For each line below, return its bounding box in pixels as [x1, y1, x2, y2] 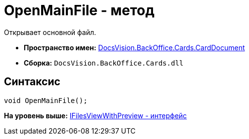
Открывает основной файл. [4, 28, 97, 36]
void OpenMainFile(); [4, 96, 88, 104]
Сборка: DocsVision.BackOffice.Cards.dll [24, 58, 184, 67]
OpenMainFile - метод [4, 2, 155, 19]
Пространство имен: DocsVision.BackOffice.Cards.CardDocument [24, 43, 245, 52]
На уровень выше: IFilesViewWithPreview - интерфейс [4, 111, 187, 120]
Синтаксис [4, 75, 60, 88]
